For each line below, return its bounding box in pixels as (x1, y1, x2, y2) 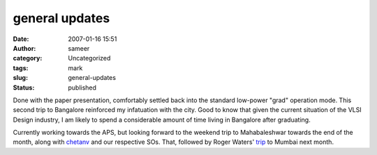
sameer (68, 44, 90, 52)
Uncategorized (68, 54, 111, 63)
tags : (13, 63, 29, 72)
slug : (13, 74, 28, 82)
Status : (13, 83, 35, 92)
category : (13, 54, 43, 63)
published (68, 83, 97, 92)
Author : (13, 44, 36, 52)
